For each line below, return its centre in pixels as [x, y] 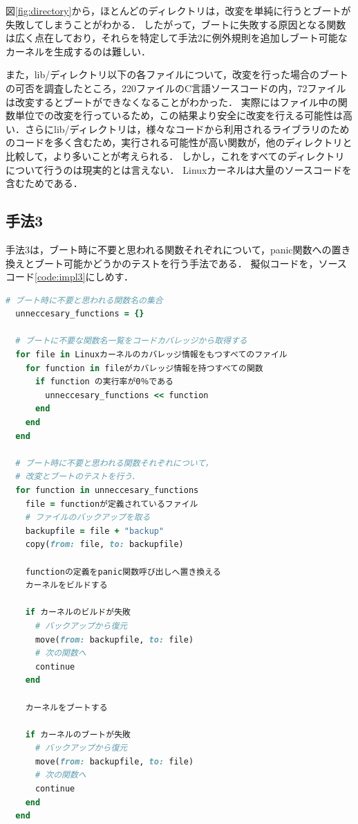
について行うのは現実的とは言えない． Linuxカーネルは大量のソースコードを [179, 169]
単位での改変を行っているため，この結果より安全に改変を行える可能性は [179, 115]
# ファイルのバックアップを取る [88, 518]
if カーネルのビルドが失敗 [78, 612]
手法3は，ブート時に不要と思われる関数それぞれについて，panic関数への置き [178, 249]
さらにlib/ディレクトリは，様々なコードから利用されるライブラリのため [187, 128]
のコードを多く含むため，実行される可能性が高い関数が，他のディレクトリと [179, 142]
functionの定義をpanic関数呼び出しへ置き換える [123, 572]
